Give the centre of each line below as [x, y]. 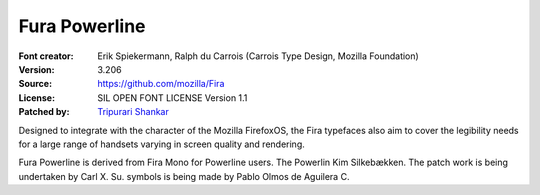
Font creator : [46, 56]
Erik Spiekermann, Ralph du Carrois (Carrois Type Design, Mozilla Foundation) [258, 56]
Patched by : [44, 112]
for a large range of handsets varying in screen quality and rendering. [161, 144]
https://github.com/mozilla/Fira [161, 84]
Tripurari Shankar [133, 112]
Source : [35, 84]
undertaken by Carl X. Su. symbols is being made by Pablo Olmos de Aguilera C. [184, 176]
